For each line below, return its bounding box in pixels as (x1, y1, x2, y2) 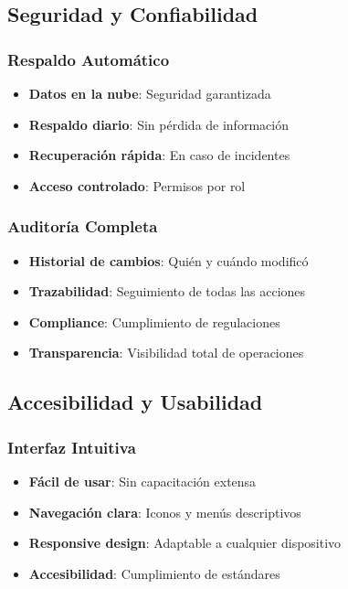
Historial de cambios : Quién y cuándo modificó (28, 251, 309, 270)
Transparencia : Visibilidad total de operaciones (28, 343, 304, 362)
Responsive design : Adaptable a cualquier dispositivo (28, 533, 342, 552)
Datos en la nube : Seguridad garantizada (28, 84, 271, 102)
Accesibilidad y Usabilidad (7, 388, 263, 416)
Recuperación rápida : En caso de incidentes (28, 145, 290, 165)
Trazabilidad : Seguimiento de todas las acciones (28, 282, 306, 301)
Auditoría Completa (7, 215, 158, 238)
